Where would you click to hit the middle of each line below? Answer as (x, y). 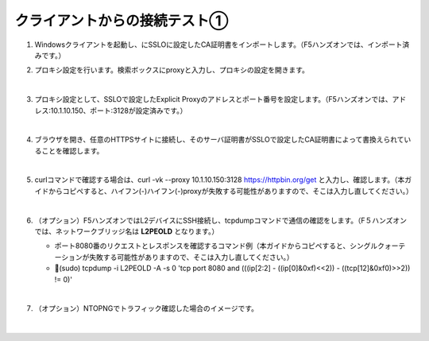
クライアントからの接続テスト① (122, 21)
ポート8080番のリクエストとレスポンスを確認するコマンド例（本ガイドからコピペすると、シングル (216, 246)
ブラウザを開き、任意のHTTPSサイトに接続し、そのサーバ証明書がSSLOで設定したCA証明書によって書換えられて (219, 140)
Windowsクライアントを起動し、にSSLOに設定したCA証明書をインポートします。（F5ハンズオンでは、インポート (218, 45)
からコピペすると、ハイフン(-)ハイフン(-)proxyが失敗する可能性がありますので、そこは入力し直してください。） (230, 191)
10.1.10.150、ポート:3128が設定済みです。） (119, 110)
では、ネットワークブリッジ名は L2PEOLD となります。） (127, 231)
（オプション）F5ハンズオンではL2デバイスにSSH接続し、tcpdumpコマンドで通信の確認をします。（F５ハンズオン (220, 220)
